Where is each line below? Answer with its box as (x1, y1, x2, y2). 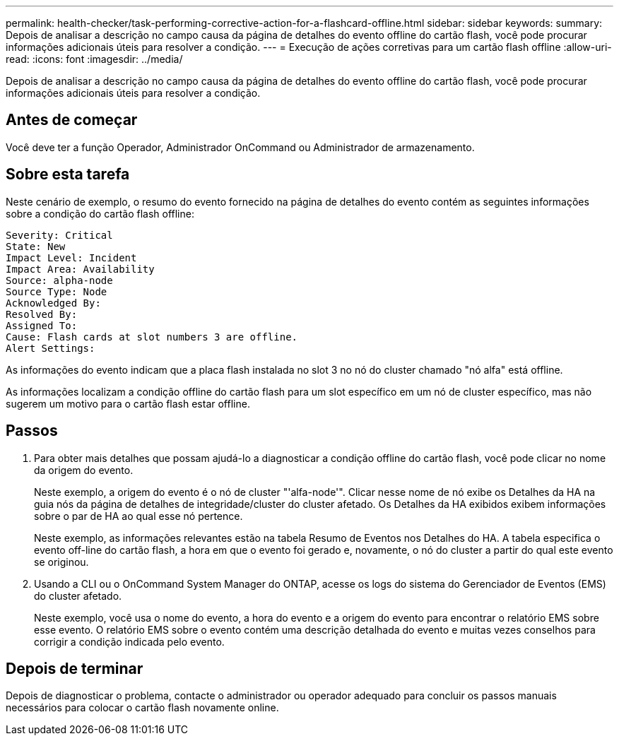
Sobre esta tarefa (6, 165, 130, 184)
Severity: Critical (6, 229, 113, 241)
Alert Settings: (6, 342, 95, 354)
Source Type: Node (6, 285, 107, 297)
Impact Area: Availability (6, 263, 155, 275)
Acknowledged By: (6, 297, 101, 309)
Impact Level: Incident (6, 251, 137, 263)
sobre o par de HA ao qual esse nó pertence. (34, 509, 243, 522)
